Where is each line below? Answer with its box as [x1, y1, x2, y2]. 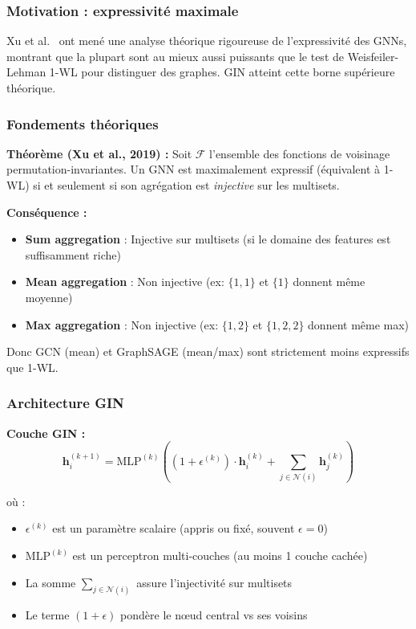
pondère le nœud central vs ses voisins [120, 606, 308, 623]
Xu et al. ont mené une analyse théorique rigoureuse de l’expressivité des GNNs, [6, 32, 407, 49]
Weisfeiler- [347, 47, 399, 64]
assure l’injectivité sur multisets [136, 574, 293, 590]
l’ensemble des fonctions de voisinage [209, 145, 390, 161]
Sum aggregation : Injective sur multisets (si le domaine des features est [25, 231, 391, 247]
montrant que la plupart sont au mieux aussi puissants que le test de [6, 47, 344, 64]
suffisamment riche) [25, 246, 121, 263]
